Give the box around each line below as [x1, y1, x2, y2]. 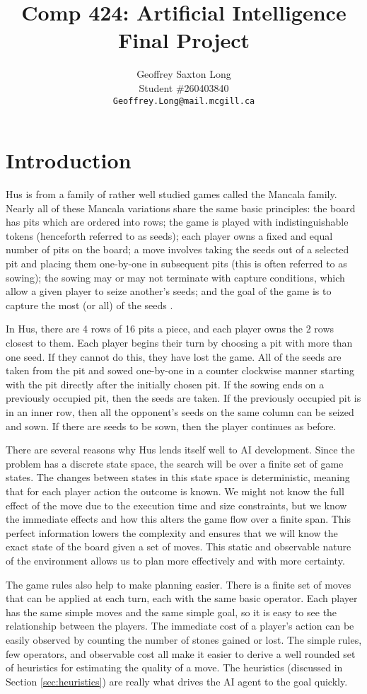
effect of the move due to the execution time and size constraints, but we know [6, 497, 347, 512]
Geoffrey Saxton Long [136, 66, 231, 81]
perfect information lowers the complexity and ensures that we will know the [6, 525, 338, 540]
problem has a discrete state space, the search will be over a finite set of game [6, 456, 344, 470]
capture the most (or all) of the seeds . [6, 297, 173, 312]
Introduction [6, 146, 132, 175]
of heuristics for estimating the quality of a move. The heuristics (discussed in [6, 660, 343, 675]
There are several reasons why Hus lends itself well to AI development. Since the [6, 442, 355, 457]
